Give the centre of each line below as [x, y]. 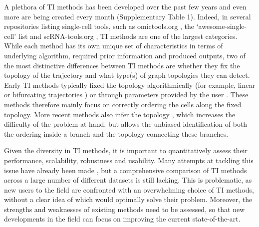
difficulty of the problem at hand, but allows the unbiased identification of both [126, 124]
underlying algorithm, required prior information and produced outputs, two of [125, 55]
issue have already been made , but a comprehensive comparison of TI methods [126, 170]
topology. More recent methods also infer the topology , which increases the [120, 114]
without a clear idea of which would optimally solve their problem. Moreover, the [128, 199]
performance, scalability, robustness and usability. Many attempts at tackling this [129, 160]
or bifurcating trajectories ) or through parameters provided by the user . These [126, 95]
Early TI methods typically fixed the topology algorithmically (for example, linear [129, 85]
